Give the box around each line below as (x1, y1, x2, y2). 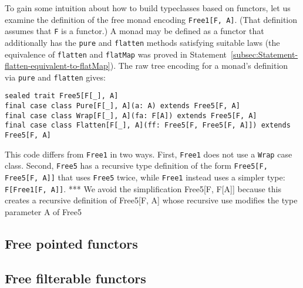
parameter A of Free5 (5, 205, 82, 217)
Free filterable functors (5, 269, 146, 287)
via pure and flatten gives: (5, 71, 106, 83)
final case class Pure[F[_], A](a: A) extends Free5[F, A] (5, 102, 240, 110)
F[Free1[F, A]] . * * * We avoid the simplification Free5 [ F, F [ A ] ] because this (5, 182, 282, 195)
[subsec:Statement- (231, 48, 298, 60)
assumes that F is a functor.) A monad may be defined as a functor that (5, 25, 264, 37)
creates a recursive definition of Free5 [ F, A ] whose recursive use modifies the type (5, 194, 298, 206)
